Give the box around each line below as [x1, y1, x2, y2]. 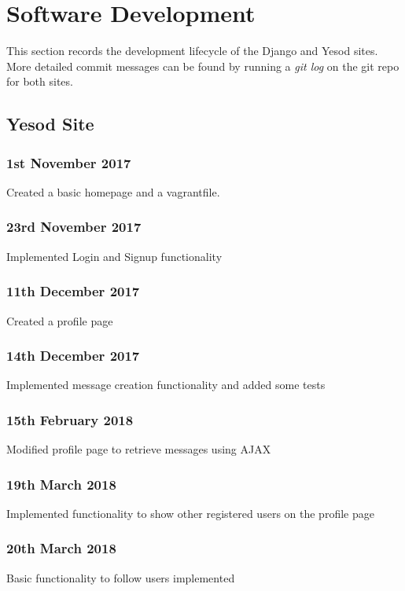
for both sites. [6, 73, 73, 90]
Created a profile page [6, 312, 113, 329]
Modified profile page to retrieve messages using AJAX [6, 441, 271, 457]
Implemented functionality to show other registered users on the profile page [6, 505, 374, 521]
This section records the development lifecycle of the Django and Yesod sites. [6, 42, 378, 59]
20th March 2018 [6, 538, 116, 558]
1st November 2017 [6, 152, 131, 172]
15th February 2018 [6, 409, 134, 429]
